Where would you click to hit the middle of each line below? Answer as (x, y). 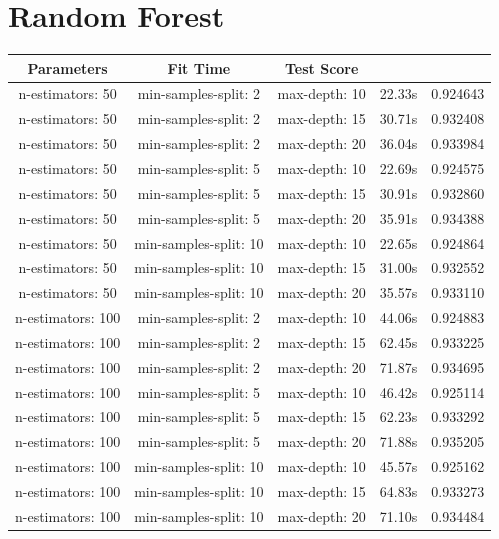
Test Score (321, 67)
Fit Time (199, 67)
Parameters (67, 67)
